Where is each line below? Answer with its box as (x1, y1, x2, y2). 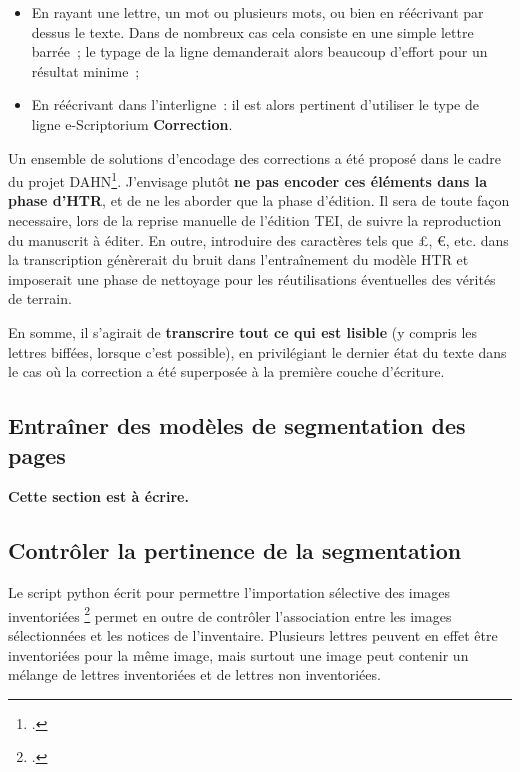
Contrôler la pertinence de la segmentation (8, 535, 462, 566)
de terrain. (8, 288, 72, 309)
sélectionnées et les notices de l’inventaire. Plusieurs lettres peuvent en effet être (8, 624, 498, 645)
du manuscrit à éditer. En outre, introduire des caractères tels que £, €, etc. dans (8, 229, 509, 250)
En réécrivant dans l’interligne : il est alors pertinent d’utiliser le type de (31, 94, 479, 115)
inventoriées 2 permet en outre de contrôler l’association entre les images (8, 602, 452, 626)
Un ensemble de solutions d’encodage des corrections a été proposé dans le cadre (8, 147, 501, 168)
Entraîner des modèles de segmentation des (8, 410, 466, 441)
